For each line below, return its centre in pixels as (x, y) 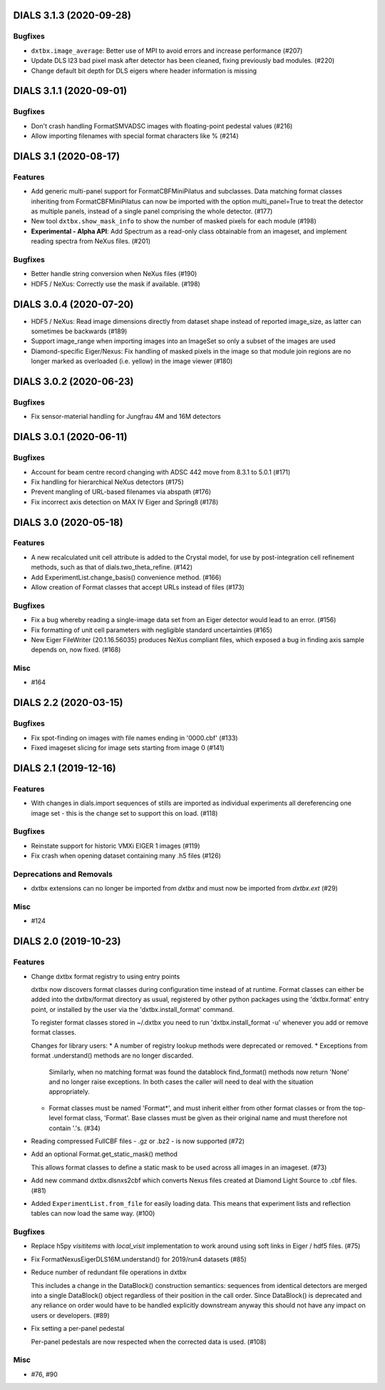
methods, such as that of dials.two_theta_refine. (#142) (112, 567)
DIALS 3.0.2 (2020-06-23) (73, 382)
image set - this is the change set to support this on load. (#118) (124, 813)
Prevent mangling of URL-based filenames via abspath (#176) (121, 492)
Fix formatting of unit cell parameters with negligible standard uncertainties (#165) (152, 630)
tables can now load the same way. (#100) (93, 1214)
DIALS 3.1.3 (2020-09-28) (72, 15)
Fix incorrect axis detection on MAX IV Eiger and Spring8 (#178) (125, 502)
